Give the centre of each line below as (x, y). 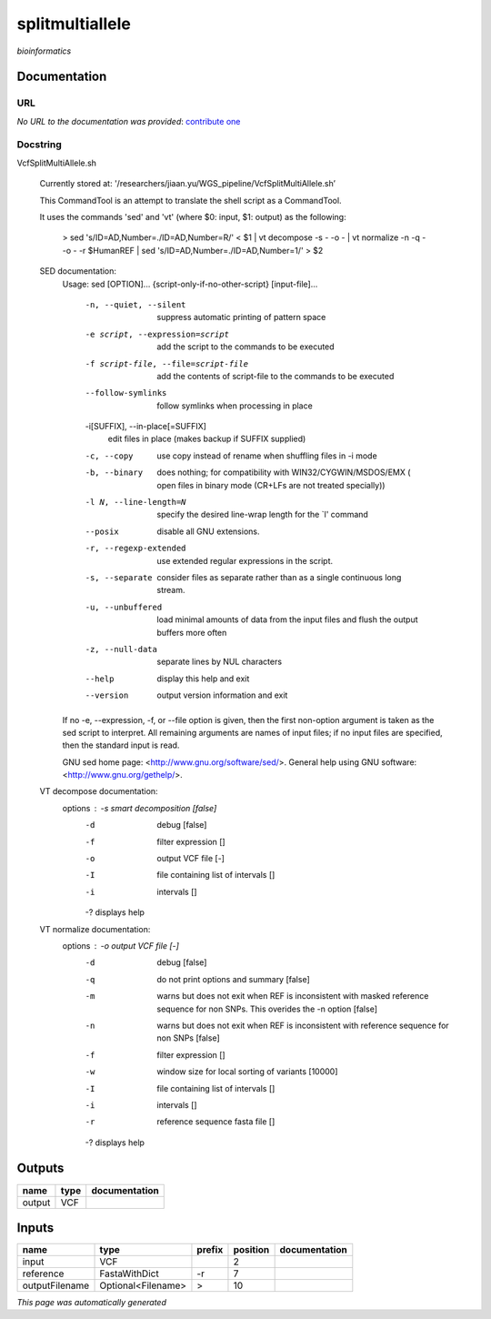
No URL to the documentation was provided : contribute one (129, 121)
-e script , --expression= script (157, 334)
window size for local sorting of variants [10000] (247, 1072)
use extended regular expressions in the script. (245, 560)
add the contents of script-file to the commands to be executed (276, 376)
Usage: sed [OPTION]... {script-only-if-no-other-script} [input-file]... (190, 284)
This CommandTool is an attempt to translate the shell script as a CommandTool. (190, 200)
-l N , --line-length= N (135, 502)
